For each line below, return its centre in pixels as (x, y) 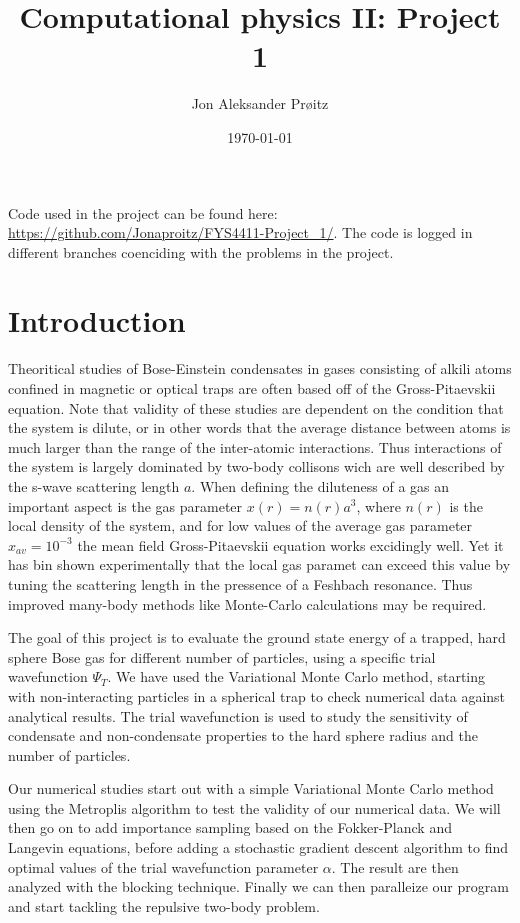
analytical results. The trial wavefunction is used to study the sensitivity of (238, 715)
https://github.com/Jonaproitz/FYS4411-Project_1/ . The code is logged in (240, 232)
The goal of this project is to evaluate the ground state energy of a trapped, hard (257, 637)
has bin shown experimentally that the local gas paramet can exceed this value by (259, 564)
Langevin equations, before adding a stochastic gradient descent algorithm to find (258, 847)
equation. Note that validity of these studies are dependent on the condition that (256, 407)
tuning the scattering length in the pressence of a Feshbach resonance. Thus (240, 583)
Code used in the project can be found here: (143, 212)
